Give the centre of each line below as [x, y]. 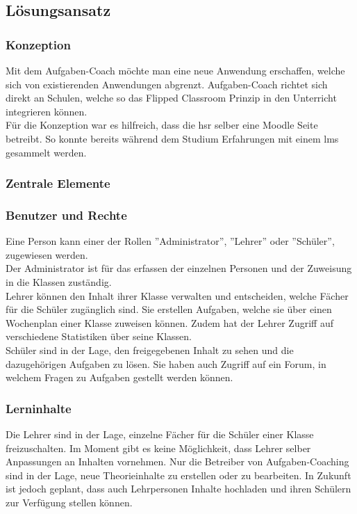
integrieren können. [47, 111]
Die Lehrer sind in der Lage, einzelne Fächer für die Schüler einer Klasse [160, 434]
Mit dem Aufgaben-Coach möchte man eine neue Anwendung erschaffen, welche [175, 70]
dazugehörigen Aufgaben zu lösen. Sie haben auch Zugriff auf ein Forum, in [166, 363]
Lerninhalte [39, 408]
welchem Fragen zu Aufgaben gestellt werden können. [119, 377]
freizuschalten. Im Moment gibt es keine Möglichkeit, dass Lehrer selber [158, 448]
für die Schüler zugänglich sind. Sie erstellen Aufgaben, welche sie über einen [169, 309]
